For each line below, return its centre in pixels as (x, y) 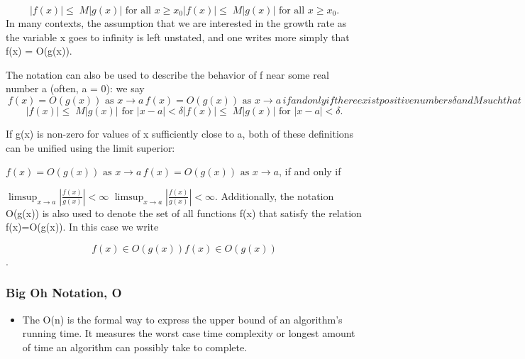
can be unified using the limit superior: (90, 147)
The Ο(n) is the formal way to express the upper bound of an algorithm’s (182, 319)
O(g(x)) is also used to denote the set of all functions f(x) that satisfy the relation (184, 212)
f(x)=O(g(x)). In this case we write (82, 227)
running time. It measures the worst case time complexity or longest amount (189, 333)
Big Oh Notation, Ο (64, 293)
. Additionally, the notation (274, 195)
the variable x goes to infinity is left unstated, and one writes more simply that (178, 37)
